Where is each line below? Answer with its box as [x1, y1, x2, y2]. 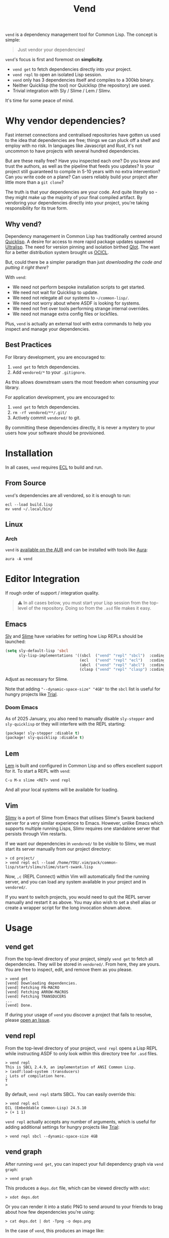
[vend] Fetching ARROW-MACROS [5, 989, 69, 995]
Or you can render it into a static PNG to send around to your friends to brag [5, 1203, 163, 1210]
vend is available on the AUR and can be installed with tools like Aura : [5, 547, 148, 553]
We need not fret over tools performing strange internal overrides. [12, 305, 150, 311]
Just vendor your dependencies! [17, 46, 86, 53]
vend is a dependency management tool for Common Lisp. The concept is [5, 31, 157, 38]
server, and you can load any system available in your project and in [5, 878, 146, 884]
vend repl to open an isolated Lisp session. [12, 72, 102, 78]
